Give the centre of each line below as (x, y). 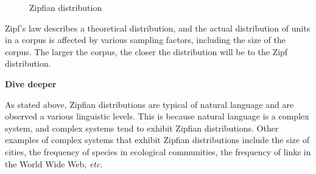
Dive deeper (31, 83)
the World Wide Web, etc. (54, 163)
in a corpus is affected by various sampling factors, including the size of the (146, 40)
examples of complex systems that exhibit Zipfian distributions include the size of (157, 140)
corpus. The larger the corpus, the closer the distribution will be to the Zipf (146, 51)
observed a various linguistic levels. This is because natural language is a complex (157, 116)
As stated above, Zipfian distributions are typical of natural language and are (149, 104)
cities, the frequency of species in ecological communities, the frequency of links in (158, 151)
